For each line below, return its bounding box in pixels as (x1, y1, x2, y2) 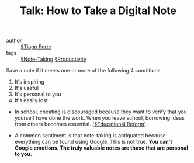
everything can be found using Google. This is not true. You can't (14, 138, 172, 145)
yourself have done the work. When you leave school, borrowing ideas (14, 115, 185, 122)
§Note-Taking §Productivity (20, 56, 86, 63)
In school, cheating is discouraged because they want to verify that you (14, 108, 187, 115)
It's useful (14, 85, 39, 92)
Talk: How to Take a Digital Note (19, 4, 177, 18)
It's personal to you (14, 91, 61, 98)
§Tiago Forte (20, 43, 51, 50)
